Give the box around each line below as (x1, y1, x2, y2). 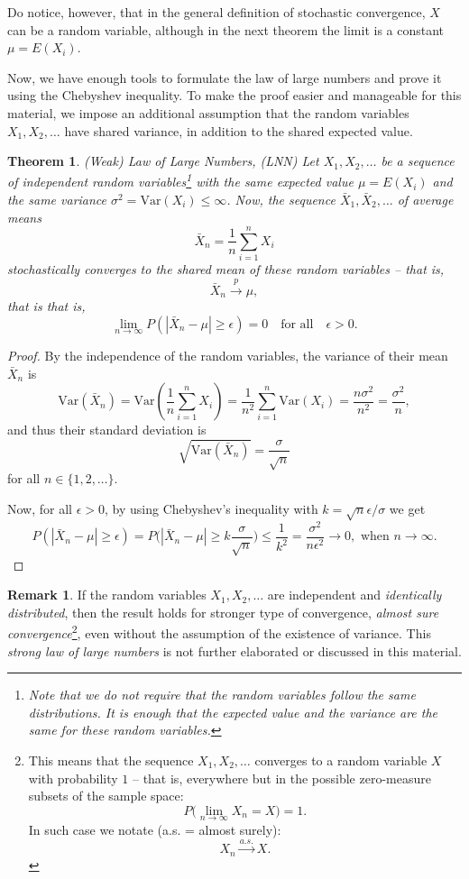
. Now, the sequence (226, 190, 336, 208)
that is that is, (7, 297, 86, 316)
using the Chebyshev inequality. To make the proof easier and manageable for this (7, 86, 462, 105)
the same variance (7, 190, 107, 208)
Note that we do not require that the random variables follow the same (28, 685, 416, 704)
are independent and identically (267, 585, 442, 604)
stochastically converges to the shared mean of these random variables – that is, (7, 260, 445, 279)
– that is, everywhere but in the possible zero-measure (132, 768, 431, 787)
